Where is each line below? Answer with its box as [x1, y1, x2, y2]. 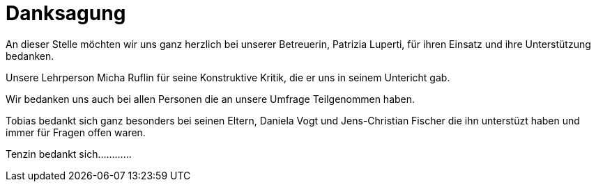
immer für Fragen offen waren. [6, 126, 146, 138]
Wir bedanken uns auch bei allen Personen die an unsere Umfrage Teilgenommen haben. [6, 92, 415, 105]
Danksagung [6, 1, 126, 25]
